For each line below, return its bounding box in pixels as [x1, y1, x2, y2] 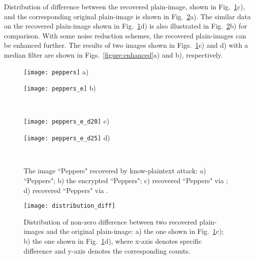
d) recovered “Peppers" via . [24, 185, 108, 195]
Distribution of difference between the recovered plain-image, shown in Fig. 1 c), [4, 1, 245, 11]
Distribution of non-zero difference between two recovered [24, 216, 197, 227]
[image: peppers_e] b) [24, 83, 96, 93]
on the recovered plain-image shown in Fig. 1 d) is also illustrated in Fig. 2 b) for [4, 21, 247, 31]
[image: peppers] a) [24, 66, 89, 76]
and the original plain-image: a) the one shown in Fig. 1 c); [46, 226, 224, 236]
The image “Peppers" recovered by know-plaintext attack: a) [24, 165, 206, 176]
